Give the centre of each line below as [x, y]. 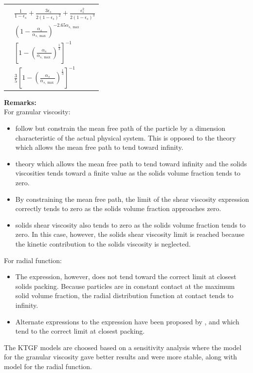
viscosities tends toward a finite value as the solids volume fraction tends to [128, 173]
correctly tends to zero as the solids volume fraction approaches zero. [118, 208]
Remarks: [20, 102]
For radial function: [33, 260]
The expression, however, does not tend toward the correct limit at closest [126, 276]
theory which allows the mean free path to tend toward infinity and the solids [131, 163]
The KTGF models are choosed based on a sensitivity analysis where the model [123, 347]
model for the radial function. [48, 366]
